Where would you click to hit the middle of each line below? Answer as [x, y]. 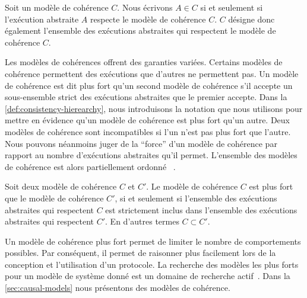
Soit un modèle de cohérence [57, 7]
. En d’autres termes [142, 221]
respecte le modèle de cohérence [148, 19]
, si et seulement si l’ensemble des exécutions [196, 198]
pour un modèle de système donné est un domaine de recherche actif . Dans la [148, 276]
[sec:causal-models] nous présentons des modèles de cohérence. [118, 288]
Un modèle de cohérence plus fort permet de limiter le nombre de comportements [153, 241]
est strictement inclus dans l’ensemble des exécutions [201, 209]
